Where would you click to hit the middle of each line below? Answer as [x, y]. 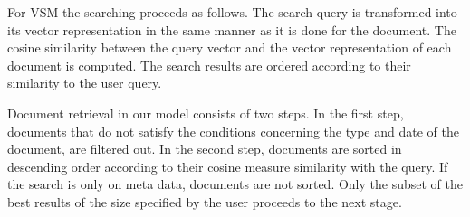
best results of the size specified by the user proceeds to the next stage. [205, 201]
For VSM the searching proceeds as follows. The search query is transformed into [232, 12]
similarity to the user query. [85, 83]
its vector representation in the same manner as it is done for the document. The [232, 29]
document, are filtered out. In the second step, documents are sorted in [205, 149]
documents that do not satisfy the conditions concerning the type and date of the [233, 131]
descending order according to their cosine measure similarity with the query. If [228, 166]
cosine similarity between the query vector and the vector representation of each [230, 47]
